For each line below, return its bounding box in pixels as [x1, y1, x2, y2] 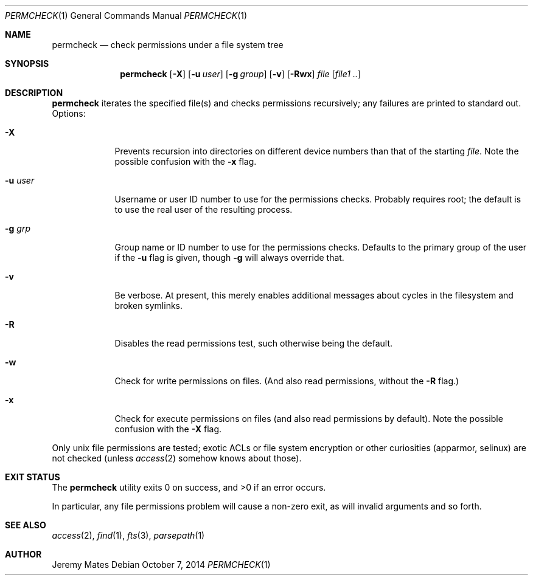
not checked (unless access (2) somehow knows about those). [52, 453, 302, 463]
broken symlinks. [114, 300, 183, 311]
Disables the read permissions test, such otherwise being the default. [114, 338, 392, 348]
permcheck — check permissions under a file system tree [52, 40, 284, 50]
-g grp [5, 223, 31, 233]
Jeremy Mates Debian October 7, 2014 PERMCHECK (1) [52, 559, 271, 570]
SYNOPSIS [5, 58, 49, 69]
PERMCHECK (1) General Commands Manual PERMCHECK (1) [5, 10, 248, 21]
